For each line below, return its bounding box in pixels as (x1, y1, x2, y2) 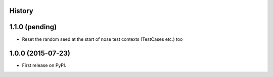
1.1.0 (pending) (9, 23, 57, 31)
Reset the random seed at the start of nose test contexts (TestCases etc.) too (22, 36, 183, 42)
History (9, 7, 34, 15)
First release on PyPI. (22, 62, 67, 68)
